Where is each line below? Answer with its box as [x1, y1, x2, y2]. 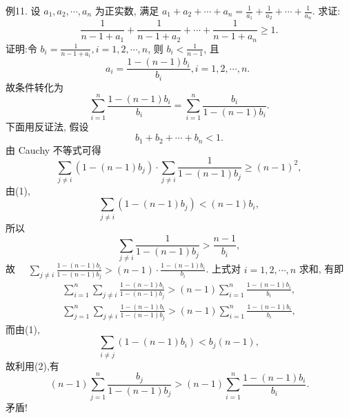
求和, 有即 [299, 261, 344, 276]
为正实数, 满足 [94, 3, 159, 17]
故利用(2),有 [6, 358, 59, 372]
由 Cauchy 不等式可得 [6, 142, 101, 157]
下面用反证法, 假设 [6, 119, 89, 134]
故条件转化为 [6, 79, 63, 94]
